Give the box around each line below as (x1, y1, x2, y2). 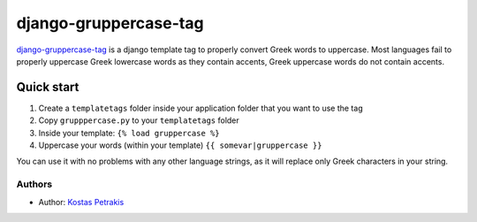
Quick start (16, 80, 79, 95)
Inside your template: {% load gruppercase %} (38, 127, 220, 138)
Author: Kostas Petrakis (38, 196, 125, 207)
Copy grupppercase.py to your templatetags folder (38, 115, 240, 126)
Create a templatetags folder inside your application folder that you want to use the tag (38, 103, 363, 113)
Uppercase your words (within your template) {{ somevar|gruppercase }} (38, 140, 322, 150)
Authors (16, 178, 53, 190)
